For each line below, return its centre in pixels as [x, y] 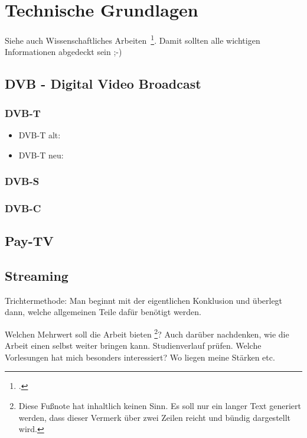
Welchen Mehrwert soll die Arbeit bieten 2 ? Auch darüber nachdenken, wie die [147, 333]
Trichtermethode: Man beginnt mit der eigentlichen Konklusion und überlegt [144, 300]
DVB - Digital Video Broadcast [103, 84]
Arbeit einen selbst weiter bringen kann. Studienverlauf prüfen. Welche [133, 345]
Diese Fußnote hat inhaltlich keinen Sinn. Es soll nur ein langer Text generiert [160, 406]
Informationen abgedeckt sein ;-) [63, 52]
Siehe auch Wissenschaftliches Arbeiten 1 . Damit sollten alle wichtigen [133, 39]
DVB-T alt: [40, 134]
